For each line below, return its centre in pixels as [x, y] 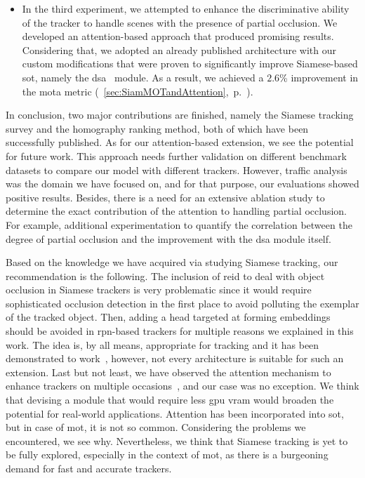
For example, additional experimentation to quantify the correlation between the [179, 224]
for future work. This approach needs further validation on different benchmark [176, 155]
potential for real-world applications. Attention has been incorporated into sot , [175, 413]
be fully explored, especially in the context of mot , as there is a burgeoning [167, 454]
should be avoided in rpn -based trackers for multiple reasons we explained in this [180, 331]
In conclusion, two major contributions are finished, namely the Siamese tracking [180, 115]
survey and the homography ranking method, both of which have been [157, 128]
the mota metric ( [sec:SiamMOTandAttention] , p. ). [138, 91]
